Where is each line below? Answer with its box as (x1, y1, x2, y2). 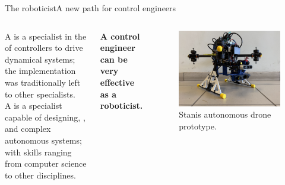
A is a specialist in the (5, 30, 87, 42)
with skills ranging (5, 145, 72, 158)
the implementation (5, 64, 76, 77)
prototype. (179, 119, 217, 132)
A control (100, 30, 140, 42)
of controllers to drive (5, 41, 83, 54)
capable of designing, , (5, 111, 85, 123)
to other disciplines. (5, 168, 76, 181)
